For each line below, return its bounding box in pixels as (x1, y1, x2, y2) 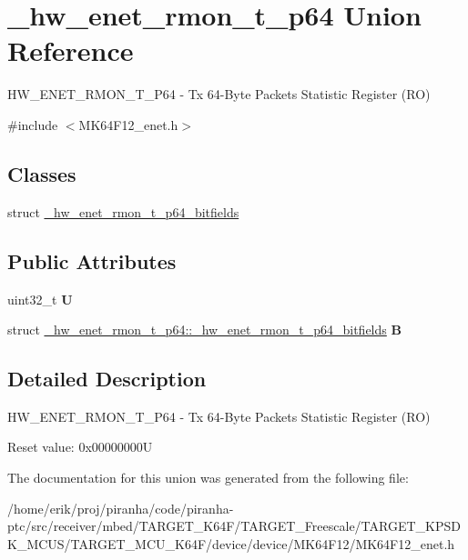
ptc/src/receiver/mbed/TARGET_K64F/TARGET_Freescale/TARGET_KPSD (7, 516, 461, 535)
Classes (7, 159, 76, 187)
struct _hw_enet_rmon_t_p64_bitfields (7, 202, 239, 221)
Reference (7, 32, 134, 69)
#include (7, 115, 58, 134)
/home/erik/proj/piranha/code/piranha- (7, 498, 234, 517)
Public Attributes (7, 246, 177, 275)
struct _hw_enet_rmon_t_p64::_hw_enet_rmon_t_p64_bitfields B (7, 320, 402, 339)
